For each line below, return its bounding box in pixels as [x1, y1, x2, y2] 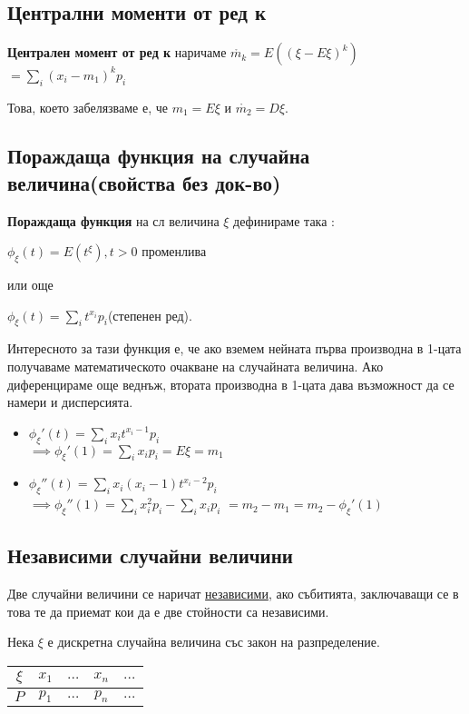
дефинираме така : [233, 211, 335, 230]
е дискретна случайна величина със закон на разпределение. [47, 632, 380, 651]
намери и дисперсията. [7, 392, 133, 412]
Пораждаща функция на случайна [7, 142, 310, 170]
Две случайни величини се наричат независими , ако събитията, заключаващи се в [7, 584, 459, 603]
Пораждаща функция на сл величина [7, 211, 220, 230]
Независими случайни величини [7, 541, 293, 570]
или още [7, 275, 54, 294]
